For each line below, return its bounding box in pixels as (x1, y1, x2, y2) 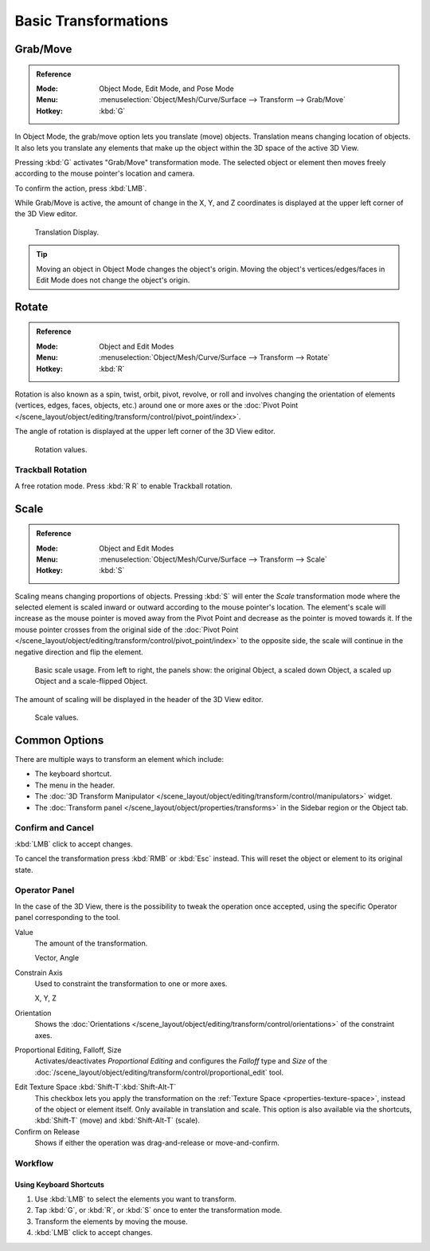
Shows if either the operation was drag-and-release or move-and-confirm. (34, 1138, 280, 1148)
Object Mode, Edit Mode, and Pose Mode (99, 84, 234, 93)
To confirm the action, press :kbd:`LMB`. (14, 184, 147, 193)
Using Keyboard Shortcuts (14, 1179, 105, 1189)
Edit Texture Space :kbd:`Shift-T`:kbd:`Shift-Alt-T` (14, 1082, 177, 1092)
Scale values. (34, 712, 79, 722)
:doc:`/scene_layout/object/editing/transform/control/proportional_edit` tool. (34, 1067, 284, 1077)
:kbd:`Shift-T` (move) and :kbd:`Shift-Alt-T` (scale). (34, 1115, 201, 1125)
